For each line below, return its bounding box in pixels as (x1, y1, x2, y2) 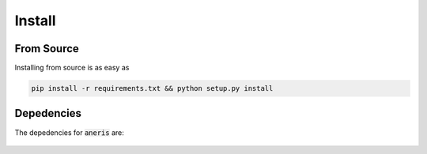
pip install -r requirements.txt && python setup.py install (31, 84, 274, 93)
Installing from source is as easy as (14, 63, 130, 73)
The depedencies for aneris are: (14, 127, 124, 137)
